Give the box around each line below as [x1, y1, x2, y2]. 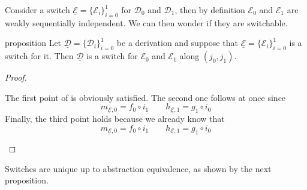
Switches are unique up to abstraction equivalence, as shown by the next [5, 162, 272, 174]
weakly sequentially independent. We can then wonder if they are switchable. [5, 16, 288, 29]
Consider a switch [5, 4, 70, 16]
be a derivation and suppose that [116, 36, 238, 49]
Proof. [5, 71, 27, 84]
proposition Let [5, 36, 62, 49]
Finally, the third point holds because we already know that [5, 112, 225, 125]
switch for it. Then [5, 50, 74, 62]
